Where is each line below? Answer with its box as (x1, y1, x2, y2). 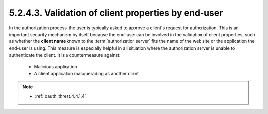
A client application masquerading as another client (34, 70, 139, 76)
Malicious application (34, 63, 78, 69)
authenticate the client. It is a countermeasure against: (9, 52, 121, 58)
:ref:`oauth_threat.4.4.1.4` (35, 93, 86, 99)
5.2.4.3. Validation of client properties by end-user (9, 7, 223, 18)
